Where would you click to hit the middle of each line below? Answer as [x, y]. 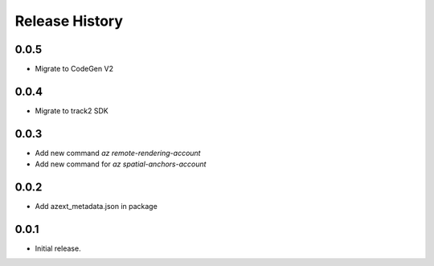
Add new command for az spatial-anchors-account [121, 164]
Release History [69, 21]
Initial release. [58, 248]
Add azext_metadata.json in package [96, 207]
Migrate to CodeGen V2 [74, 69]
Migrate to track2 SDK [72, 110]
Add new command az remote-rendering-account [118, 153]
